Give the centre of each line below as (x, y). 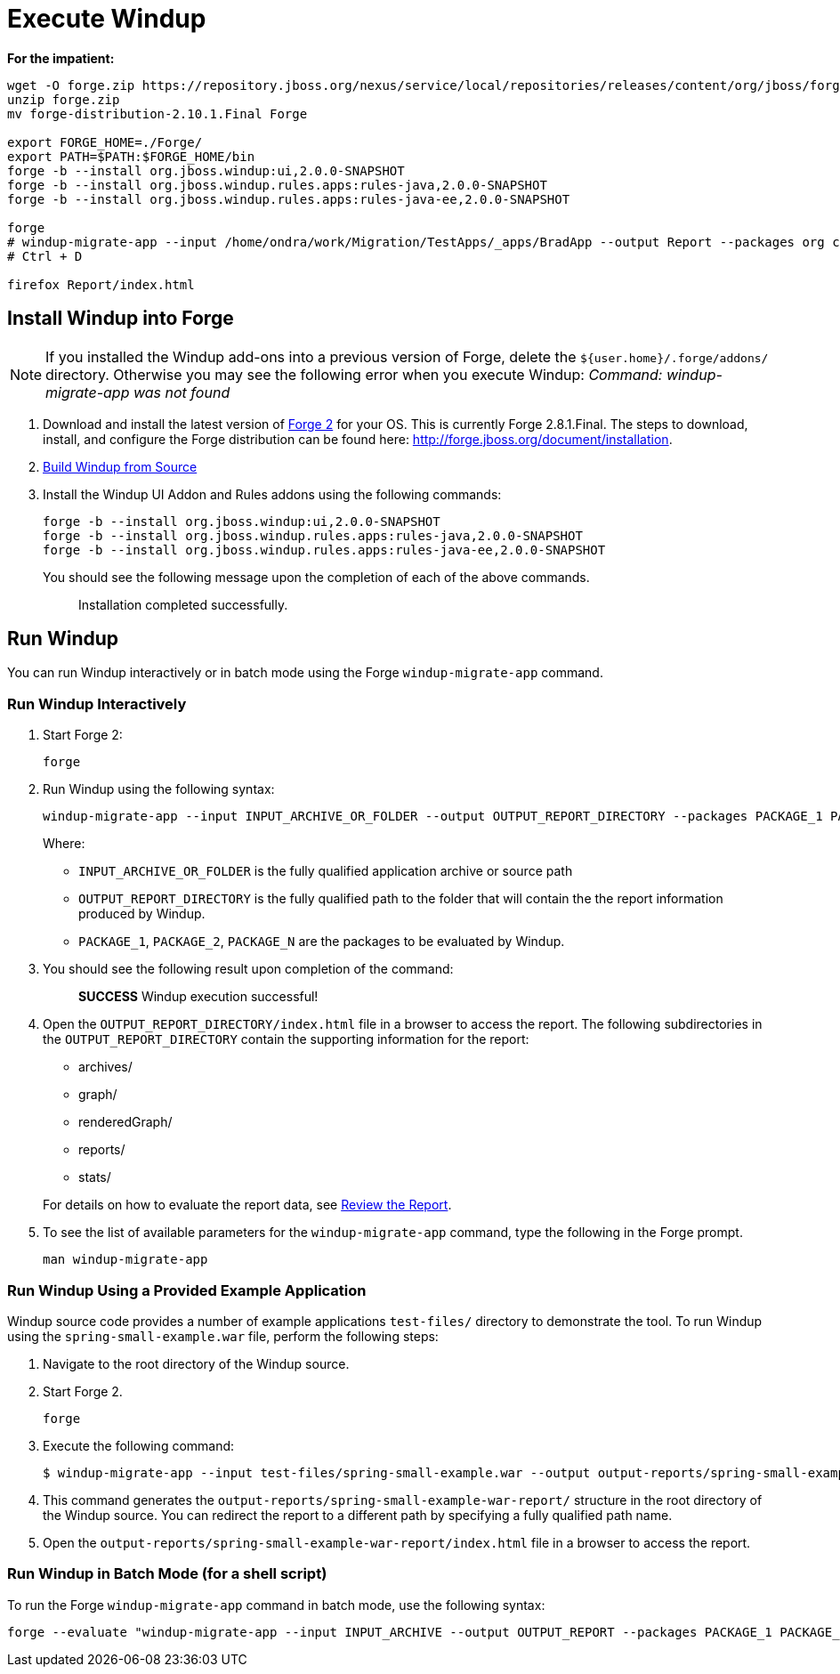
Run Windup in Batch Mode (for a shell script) (167, 1574)
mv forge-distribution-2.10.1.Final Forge (157, 113)
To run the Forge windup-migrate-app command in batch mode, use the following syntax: (276, 1605)
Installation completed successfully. (183, 604)
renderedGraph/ (125, 1122)
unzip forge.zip (64, 99)
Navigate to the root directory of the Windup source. (196, 1363)
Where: (64, 844)
